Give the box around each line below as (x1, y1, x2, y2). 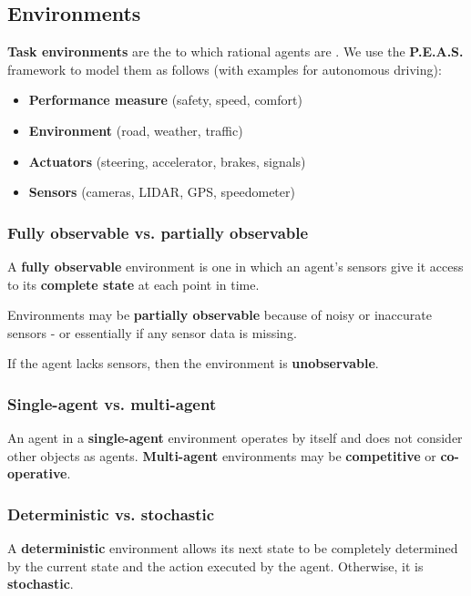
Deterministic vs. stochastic (7, 502, 215, 525)
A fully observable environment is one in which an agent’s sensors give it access (7, 256, 464, 275)
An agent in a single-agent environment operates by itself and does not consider (7, 428, 463, 447)
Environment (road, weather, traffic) (28, 120, 243, 139)
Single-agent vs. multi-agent (7, 392, 217, 415)
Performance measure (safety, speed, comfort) (28, 90, 302, 109)
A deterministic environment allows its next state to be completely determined (7, 539, 458, 558)
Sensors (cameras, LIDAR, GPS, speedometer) (28, 182, 295, 201)
